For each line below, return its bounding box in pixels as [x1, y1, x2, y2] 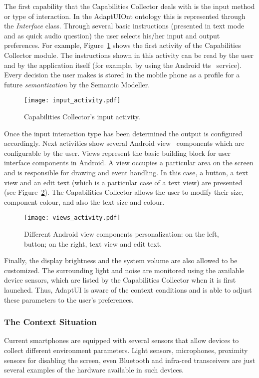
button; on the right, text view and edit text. [24, 238, 162, 249]
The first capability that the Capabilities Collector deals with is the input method [4, 1, 255, 11]
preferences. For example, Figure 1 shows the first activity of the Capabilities [4, 40, 241, 50]
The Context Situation [4, 316, 97, 328]
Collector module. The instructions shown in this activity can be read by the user [4, 49, 254, 60]
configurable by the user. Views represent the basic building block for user [4, 147, 231, 158]
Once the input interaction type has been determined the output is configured [4, 128, 243, 138]
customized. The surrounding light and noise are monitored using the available [4, 265, 245, 275]
